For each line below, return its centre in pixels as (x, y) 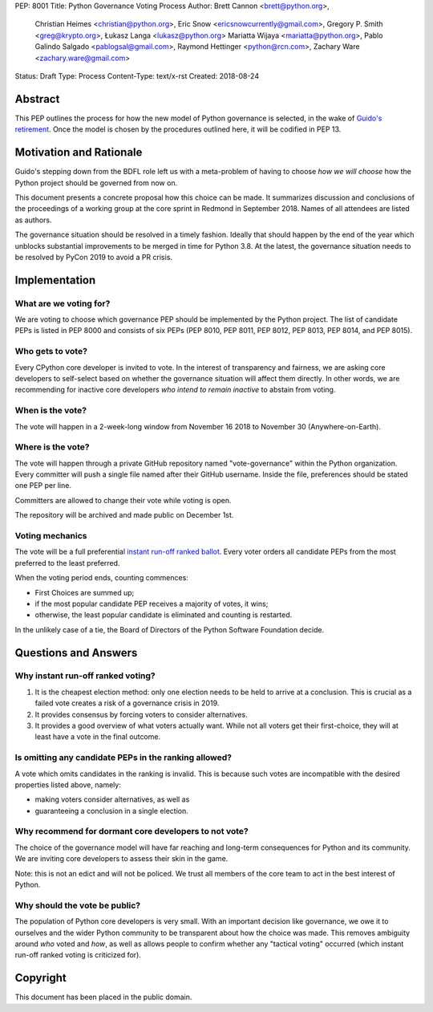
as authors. (33, 220)
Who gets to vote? (51, 352)
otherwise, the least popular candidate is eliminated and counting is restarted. (164, 615)
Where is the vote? (52, 447)
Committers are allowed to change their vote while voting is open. (123, 500)
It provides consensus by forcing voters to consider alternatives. (141, 714)
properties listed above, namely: (68, 784)
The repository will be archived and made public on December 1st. (124, 515)
